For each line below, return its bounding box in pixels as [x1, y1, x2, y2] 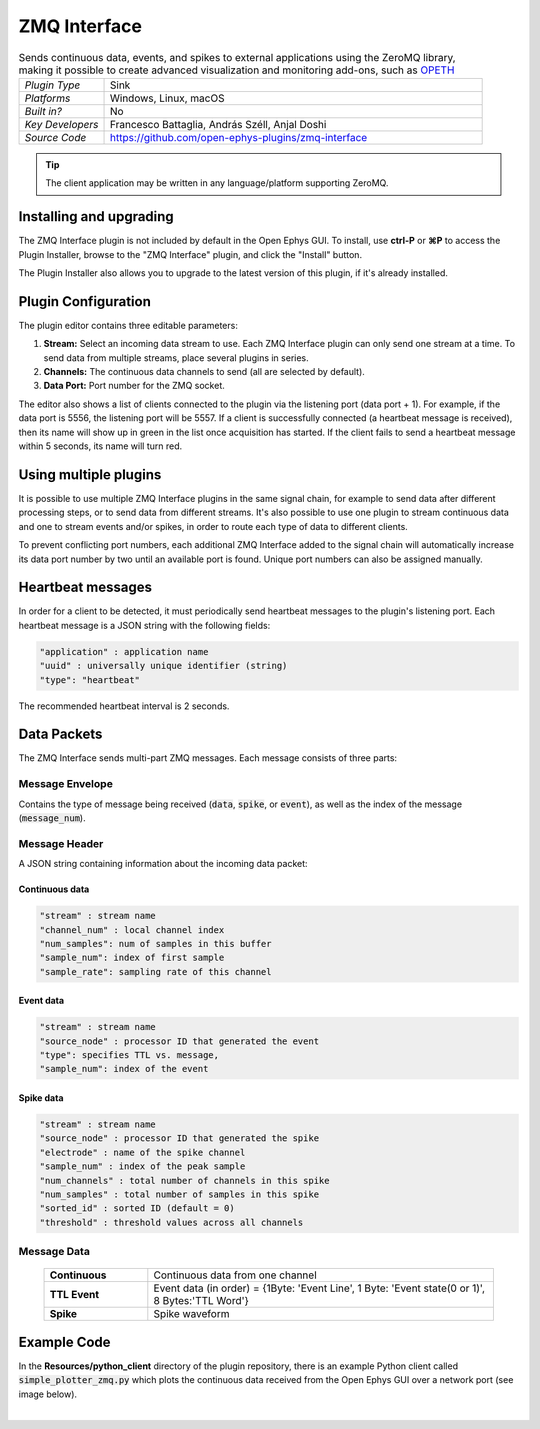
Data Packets [18, 726, 103, 743]
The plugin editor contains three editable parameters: [18, 319, 239, 331]
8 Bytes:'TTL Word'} [153, 1294, 250, 1308]
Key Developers [24, 117, 99, 131]
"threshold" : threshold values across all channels [39, 1216, 304, 1228]
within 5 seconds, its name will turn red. [18, 440, 183, 452]
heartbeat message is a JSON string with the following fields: [18, 619, 271, 631]
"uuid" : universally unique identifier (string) [39, 660, 288, 672]
